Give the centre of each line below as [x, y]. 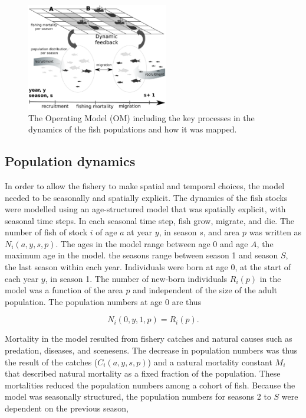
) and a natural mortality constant [210, 362]
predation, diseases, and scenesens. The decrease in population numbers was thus [151, 350]
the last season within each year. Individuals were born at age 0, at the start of [148, 267]
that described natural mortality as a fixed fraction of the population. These [143, 373]
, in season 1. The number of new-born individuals [136, 278]
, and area [221, 232]
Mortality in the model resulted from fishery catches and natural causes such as [149, 338]
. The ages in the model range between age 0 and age [152, 243]
